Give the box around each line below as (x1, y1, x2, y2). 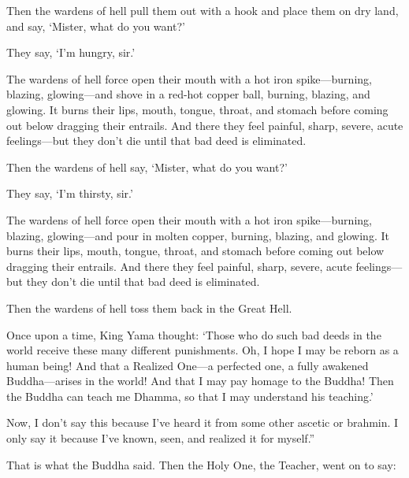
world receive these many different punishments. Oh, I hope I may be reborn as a (6, 342, 399, 358)
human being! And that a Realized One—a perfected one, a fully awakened (6, 357, 369, 373)
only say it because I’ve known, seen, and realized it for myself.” (6, 430, 315, 447)
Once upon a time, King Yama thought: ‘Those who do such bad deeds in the (6, 326, 381, 343)
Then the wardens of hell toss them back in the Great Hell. (6, 299, 292, 316)
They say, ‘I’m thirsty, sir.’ (6, 185, 133, 202)
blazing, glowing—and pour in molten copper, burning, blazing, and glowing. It (6, 227, 389, 243)
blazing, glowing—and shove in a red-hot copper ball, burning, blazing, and (6, 86, 370, 102)
